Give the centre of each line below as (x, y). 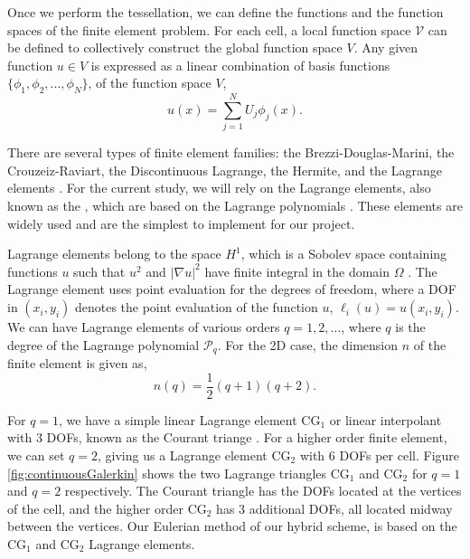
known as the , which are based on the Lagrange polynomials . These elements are (235, 206)
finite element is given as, (77, 363)
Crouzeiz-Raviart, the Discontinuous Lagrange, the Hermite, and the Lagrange (225, 170)
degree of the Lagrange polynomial (103, 344)
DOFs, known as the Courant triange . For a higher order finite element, (247, 437)
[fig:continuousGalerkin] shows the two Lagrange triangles (167, 473)
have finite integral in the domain (297, 271)
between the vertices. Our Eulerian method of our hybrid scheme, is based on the (232, 526)
